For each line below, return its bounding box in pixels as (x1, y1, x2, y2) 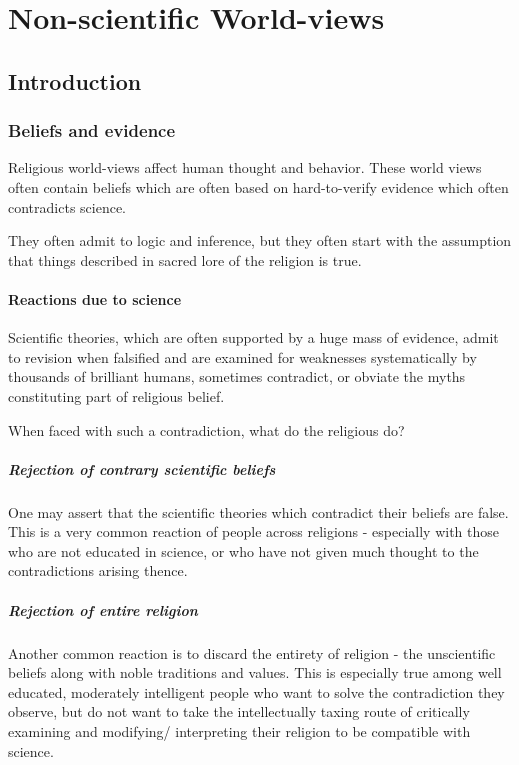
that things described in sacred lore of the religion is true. (8, 249, 362, 270)
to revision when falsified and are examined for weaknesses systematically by (8, 346, 477, 367)
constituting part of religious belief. (8, 385, 225, 406)
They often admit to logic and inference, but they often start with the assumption (8, 230, 512, 251)
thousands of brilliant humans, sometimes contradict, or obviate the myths (8, 366, 466, 387)
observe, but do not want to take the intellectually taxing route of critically (8, 701, 470, 722)
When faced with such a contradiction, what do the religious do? (8, 419, 405, 440)
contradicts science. (8, 196, 127, 217)
